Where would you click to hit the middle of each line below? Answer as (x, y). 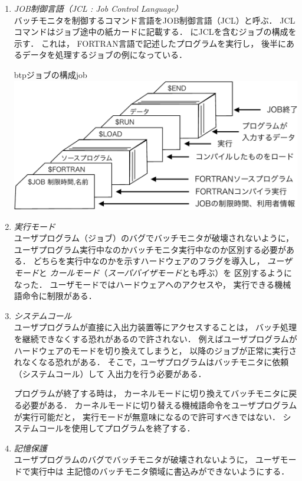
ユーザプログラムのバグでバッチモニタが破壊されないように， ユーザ (147, 459)
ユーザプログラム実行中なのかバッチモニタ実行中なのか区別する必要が (150, 249)
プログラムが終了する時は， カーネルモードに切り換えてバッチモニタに (151, 393)
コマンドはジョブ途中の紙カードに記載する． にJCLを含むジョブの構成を (155, 32)
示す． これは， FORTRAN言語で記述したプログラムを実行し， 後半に (150, 43)
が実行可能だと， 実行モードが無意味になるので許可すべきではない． (147, 416)
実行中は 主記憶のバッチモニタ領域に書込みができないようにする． (160, 471)
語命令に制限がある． (55, 296)
